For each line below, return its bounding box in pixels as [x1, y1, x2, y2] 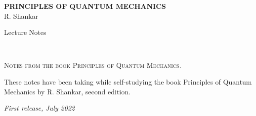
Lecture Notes [4, 27, 46, 37]
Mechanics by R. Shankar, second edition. [4, 86, 130, 96]
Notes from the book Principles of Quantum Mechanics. [4, 60, 181, 70]
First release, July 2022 [4, 103, 75, 113]
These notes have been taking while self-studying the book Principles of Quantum [4, 76, 252, 87]
